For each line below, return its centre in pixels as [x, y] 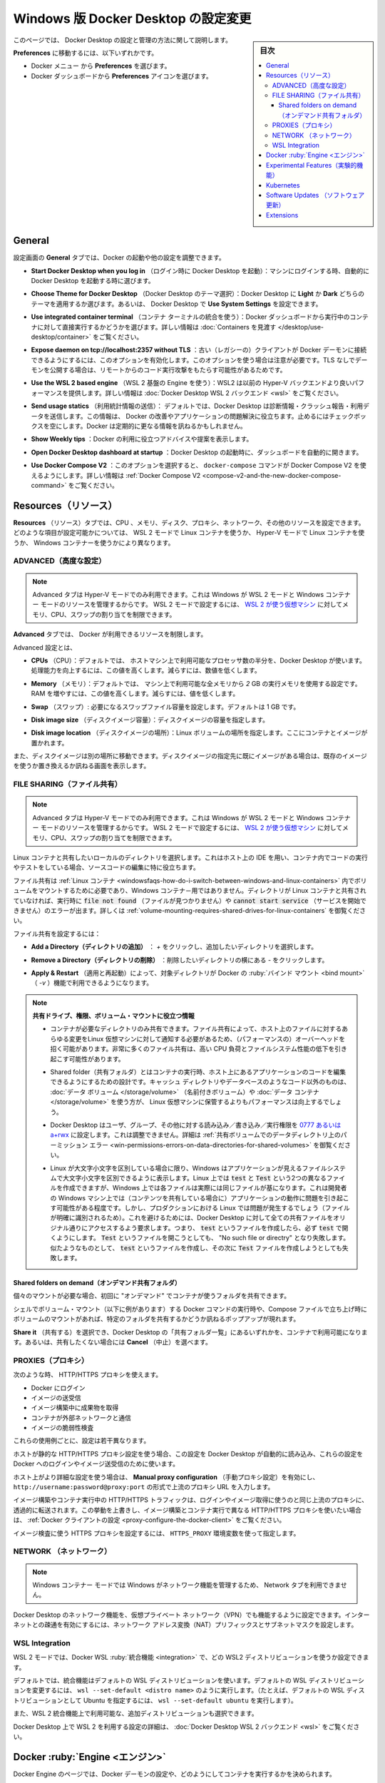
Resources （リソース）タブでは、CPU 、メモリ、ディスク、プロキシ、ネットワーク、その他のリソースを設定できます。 [189, 522]
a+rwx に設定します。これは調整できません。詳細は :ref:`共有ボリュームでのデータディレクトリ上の [196, 1135]
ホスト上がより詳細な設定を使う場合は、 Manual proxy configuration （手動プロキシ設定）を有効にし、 [166, 1477]
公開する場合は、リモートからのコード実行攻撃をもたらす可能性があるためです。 [168, 370]
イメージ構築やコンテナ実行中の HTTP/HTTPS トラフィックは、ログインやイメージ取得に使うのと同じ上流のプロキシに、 [191, 1500]
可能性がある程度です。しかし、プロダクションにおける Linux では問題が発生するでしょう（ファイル [203, 1208]
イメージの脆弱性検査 [62, 1428]
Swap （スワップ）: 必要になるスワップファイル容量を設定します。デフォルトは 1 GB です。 [165, 707]
